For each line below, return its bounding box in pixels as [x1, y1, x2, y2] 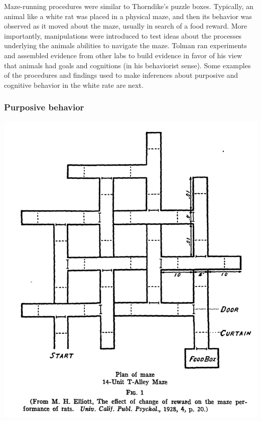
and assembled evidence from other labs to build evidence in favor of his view [4, 50, 242, 60]
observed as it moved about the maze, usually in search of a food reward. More [4, 21, 247, 31]
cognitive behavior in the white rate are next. [4, 79, 144, 90]
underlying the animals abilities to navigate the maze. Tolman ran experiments [4, 40, 247, 51]
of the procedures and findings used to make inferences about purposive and [4, 70, 238, 80]
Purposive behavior [4, 101, 84, 113]
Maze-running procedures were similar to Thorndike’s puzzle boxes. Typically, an [4, 1, 253, 11]
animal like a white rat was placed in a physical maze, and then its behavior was [4, 11, 252, 21]
